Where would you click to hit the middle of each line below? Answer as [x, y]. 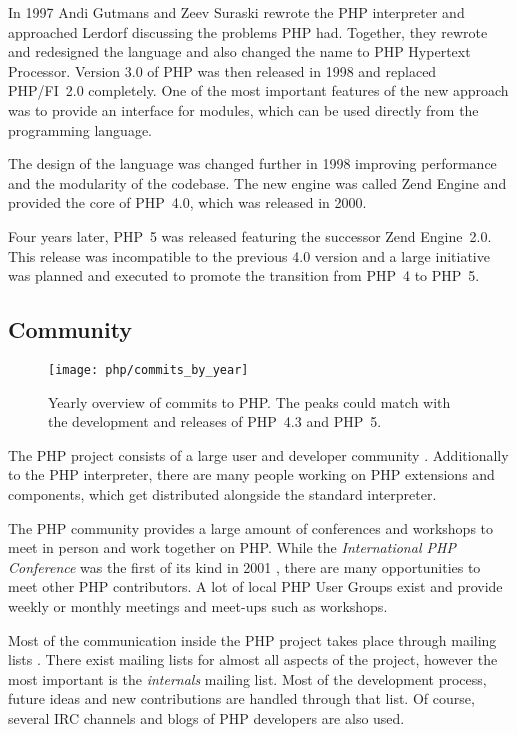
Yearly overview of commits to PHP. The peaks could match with [249, 401]
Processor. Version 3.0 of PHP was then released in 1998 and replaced [222, 70]
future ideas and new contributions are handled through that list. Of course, [241, 698]
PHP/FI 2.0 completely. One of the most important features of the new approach [258, 90]
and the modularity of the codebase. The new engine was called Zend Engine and [257, 182]
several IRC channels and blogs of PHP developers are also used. [206, 717]
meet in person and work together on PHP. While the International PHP [232, 547]
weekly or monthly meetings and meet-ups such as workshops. [198, 605]
